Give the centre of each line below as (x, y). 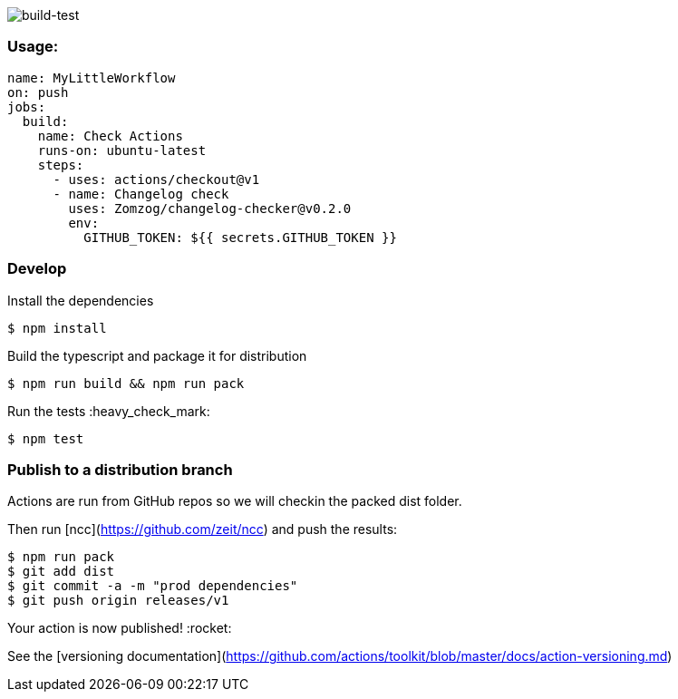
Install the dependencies (81, 300)
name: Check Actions (110, 136)
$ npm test (46, 438)
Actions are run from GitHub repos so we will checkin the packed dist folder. (235, 501)
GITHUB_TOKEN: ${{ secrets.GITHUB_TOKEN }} (240, 237)
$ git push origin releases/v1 (118, 601)
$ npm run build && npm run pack (126, 383)
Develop (37, 269)
